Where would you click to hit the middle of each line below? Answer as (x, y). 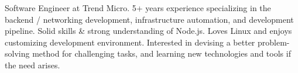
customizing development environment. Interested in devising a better (130, 42)
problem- (273, 42)
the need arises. (32, 65)
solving (17, 53)
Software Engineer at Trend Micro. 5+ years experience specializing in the (138, 8)
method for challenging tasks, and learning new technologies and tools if (162, 53)
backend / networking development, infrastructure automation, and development (149, 19)
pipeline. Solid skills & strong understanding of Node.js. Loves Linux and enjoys (148, 31)
